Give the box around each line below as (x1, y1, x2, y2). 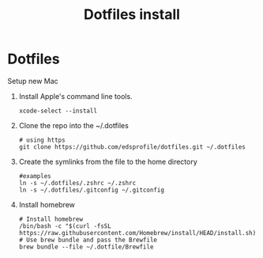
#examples (18, 172, 52, 180)
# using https (18, 136, 66, 144)
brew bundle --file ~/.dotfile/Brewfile (18, 243, 154, 251)
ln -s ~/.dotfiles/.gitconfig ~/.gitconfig (18, 186, 165, 194)
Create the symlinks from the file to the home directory (18, 157, 198, 166)
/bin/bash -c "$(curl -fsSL (18, 222, 111, 230)
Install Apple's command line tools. (18, 91, 133, 101)
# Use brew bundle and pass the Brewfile (18, 236, 157, 244)
